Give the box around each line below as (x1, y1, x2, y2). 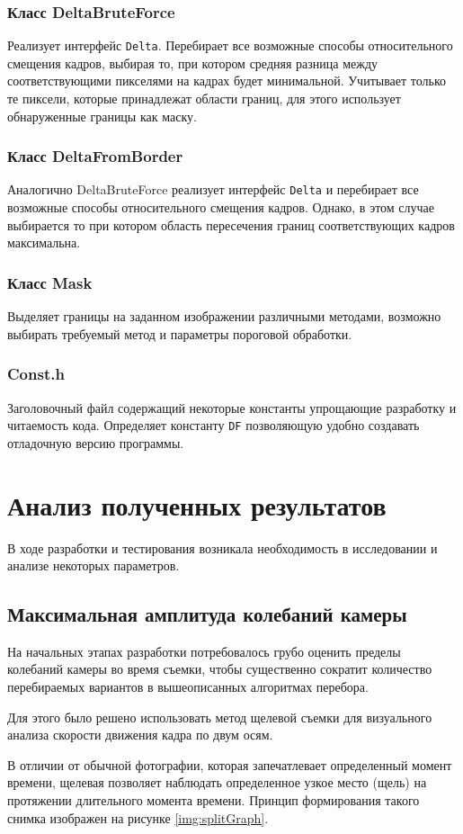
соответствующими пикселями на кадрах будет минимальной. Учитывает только (7, 71, 447, 90)
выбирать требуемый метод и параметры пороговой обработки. (7, 324, 352, 343)
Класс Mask (7, 271, 93, 293)
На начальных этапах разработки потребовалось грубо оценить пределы (7, 641, 401, 660)
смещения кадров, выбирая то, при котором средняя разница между (7, 53, 378, 72)
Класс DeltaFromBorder (7, 145, 183, 167)
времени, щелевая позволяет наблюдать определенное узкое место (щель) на (7, 773, 427, 792)
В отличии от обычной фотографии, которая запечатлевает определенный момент (7, 755, 452, 774)
